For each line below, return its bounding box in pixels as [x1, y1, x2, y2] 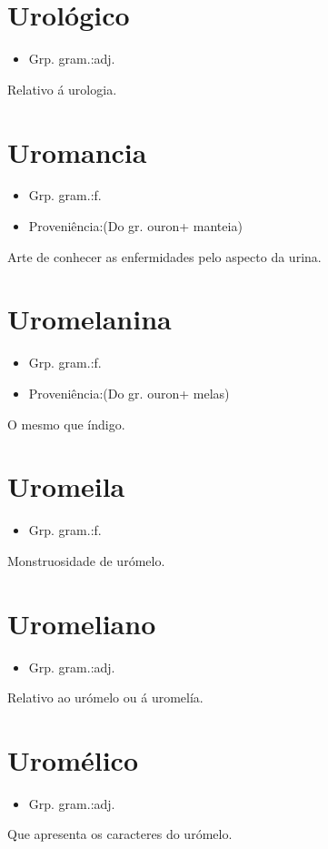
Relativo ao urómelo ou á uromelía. [7, 688, 204, 707]
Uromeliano [7, 604, 156, 642]
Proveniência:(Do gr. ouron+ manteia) [28, 217, 243, 236]
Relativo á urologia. [7, 79, 117, 98]
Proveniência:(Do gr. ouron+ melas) [28, 383, 230, 402]
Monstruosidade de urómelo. [7, 551, 165, 570]
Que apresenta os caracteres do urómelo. [7, 824, 233, 844]
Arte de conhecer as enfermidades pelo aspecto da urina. [7, 247, 322, 266]
